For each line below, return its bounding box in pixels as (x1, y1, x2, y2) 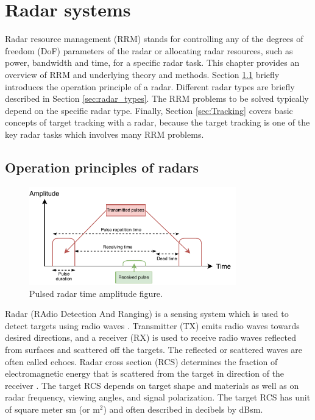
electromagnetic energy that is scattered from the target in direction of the (5, 367, 285, 380)
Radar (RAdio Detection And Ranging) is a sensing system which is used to (5, 307, 289, 320)
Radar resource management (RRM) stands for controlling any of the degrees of (5, 32, 303, 45)
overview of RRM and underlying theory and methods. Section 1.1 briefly (5, 68, 280, 80)
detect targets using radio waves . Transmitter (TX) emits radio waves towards (5, 319, 300, 332)
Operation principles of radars (5, 157, 199, 176)
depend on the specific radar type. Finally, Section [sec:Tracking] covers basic (5, 104, 293, 116)
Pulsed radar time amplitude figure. (29, 287, 163, 299)
